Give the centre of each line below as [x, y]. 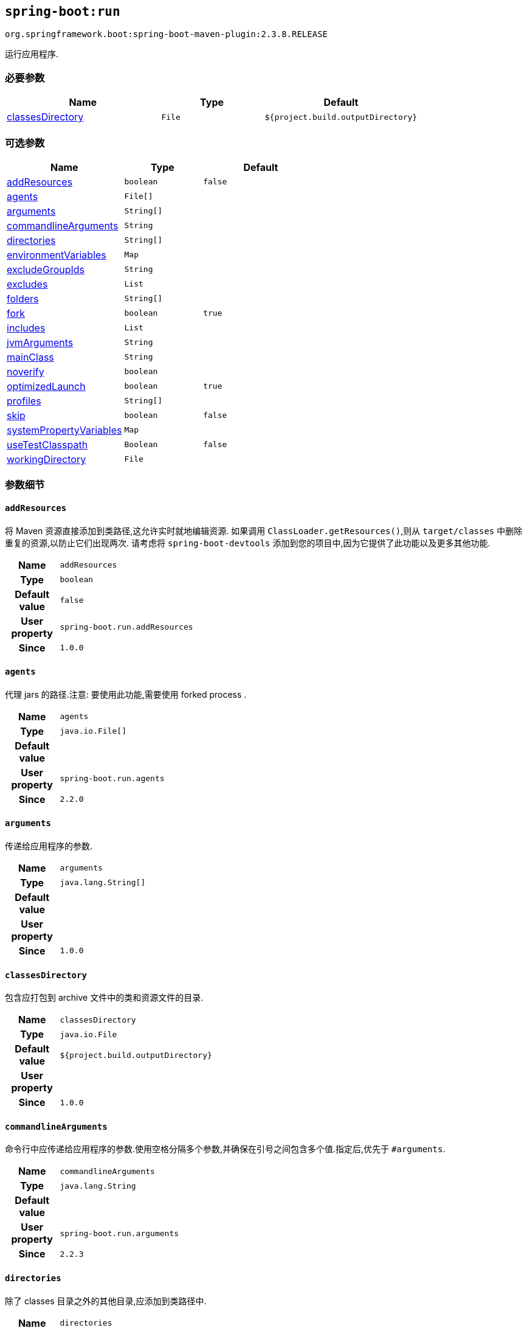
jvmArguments [40, 342]
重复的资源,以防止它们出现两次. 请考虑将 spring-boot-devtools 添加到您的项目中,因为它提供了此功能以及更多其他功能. [248, 543]
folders [23, 298]
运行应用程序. [32, 54]
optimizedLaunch [46, 386]
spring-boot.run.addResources [126, 627]
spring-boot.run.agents [112, 779]
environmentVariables [57, 255]
